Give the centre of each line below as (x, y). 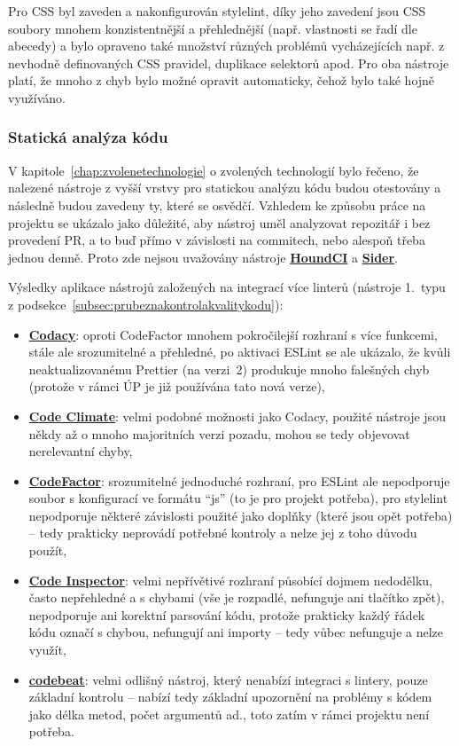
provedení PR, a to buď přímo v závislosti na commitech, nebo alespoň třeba (217, 240)
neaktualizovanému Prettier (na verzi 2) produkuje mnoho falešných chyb (229, 369)
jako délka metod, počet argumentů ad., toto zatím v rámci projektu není (229, 714)
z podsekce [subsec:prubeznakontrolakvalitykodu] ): (146, 304)
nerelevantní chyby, (81, 451)
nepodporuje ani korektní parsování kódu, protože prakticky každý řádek (227, 614)
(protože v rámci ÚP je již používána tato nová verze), (177, 386)
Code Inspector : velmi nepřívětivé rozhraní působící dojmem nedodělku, (231, 580)
